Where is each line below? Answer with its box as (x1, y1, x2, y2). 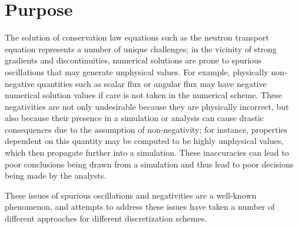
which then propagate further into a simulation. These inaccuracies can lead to (5, 146, 289, 159)
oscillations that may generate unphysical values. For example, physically (5, 65, 269, 78)
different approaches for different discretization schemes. (5, 212, 207, 224)
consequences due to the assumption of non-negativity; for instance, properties (5, 123, 288, 135)
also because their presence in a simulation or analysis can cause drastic (5, 112, 264, 124)
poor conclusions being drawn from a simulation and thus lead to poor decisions (5, 157, 294, 170)
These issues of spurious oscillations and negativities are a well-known (5, 189, 257, 201)
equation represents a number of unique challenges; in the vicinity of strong (5, 42, 277, 55)
